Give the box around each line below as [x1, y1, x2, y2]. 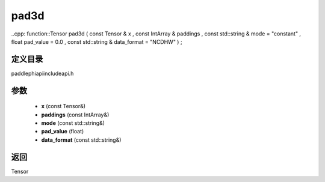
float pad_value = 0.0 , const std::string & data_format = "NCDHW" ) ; [11, 38, 183, 45]
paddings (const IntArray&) [41, 111, 110, 118]
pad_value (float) [41, 128, 84, 135]
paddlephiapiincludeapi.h [11, 70, 74, 77]
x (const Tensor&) [41, 103, 86, 110]
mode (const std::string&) [41, 120, 105, 127]
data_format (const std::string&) [41, 136, 122, 144]
